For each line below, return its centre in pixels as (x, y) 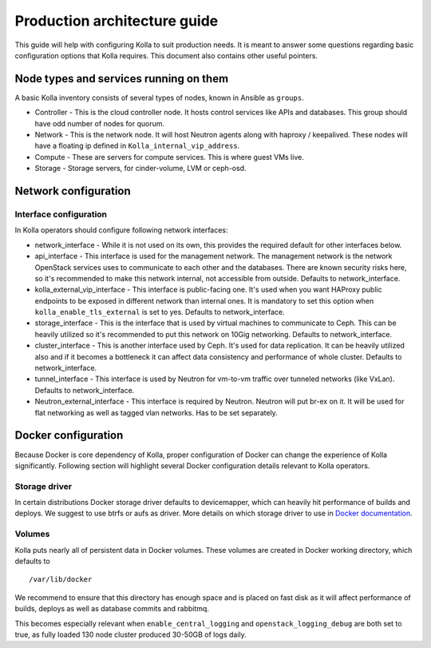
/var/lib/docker (61, 580)
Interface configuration (61, 214)
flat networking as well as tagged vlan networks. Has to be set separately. (156, 412)
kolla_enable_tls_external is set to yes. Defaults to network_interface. (160, 312)
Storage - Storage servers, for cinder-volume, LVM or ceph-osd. (140, 169)
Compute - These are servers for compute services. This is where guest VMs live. (170, 157)
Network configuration (73, 191)
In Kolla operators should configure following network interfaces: (121, 230)
